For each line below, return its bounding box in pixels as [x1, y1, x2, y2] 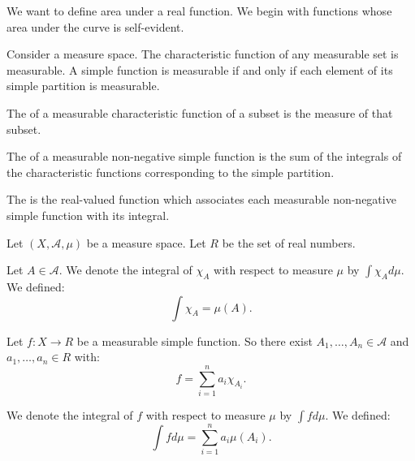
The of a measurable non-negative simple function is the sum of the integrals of [6, 148, 402, 165]
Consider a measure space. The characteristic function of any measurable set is [6, 45, 399, 62]
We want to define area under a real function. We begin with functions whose [6, 2, 392, 19]
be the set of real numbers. [222, 234, 356, 251]
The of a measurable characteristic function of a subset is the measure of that [6, 104, 393, 121]
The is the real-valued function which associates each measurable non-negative [6, 191, 396, 208]
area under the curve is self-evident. [6, 18, 184, 35]
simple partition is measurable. [6, 77, 160, 94]
